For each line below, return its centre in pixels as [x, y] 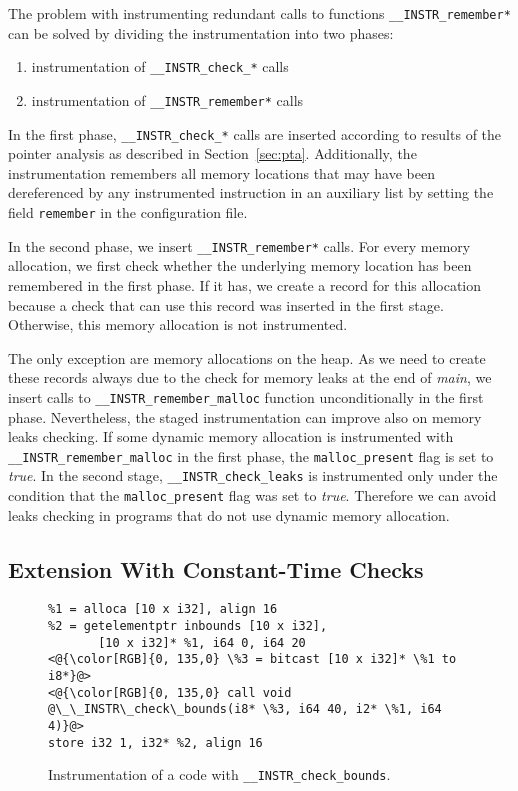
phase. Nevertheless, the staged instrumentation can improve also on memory [245, 416]
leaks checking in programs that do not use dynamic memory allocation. [229, 514]
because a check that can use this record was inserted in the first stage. [226, 304]
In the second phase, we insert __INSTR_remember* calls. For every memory [239, 245]
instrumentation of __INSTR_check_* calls [160, 66]
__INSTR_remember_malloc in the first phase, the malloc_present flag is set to [251, 455]
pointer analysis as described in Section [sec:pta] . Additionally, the [212, 153]
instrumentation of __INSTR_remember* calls [167, 99]
